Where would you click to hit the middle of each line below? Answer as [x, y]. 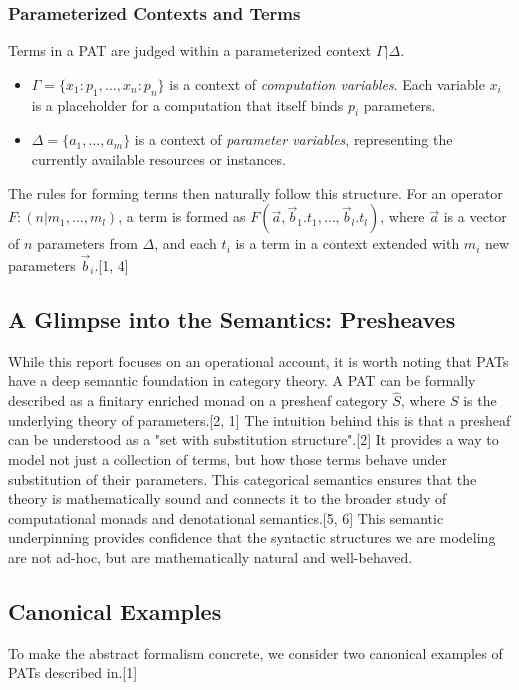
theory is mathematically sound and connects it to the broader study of [227, 498]
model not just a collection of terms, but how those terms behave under [228, 458]
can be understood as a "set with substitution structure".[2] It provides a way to [253, 439]
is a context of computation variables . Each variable [327, 83]
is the [480, 400]
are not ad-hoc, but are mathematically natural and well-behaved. [210, 556]
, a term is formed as [182, 216]
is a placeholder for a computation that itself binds [187, 104]
